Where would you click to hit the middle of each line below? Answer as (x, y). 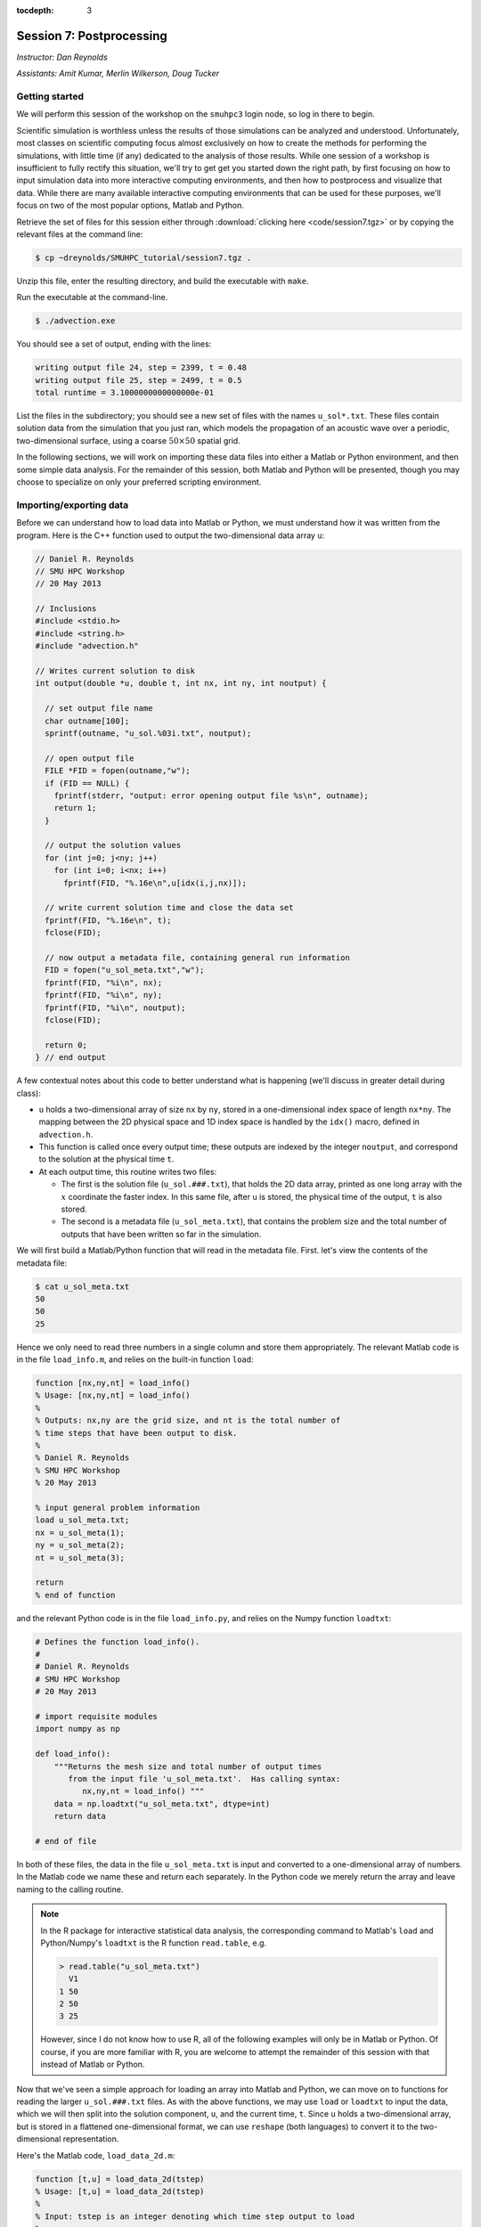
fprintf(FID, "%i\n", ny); (104, 995)
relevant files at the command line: (80, 234)
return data (80, 1816)
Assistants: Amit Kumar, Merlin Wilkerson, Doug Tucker (118, 73)
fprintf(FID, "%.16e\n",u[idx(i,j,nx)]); (155, 883)
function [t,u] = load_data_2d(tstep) (120, 2179)
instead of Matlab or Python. (93, 2064)
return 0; (66, 1045)
